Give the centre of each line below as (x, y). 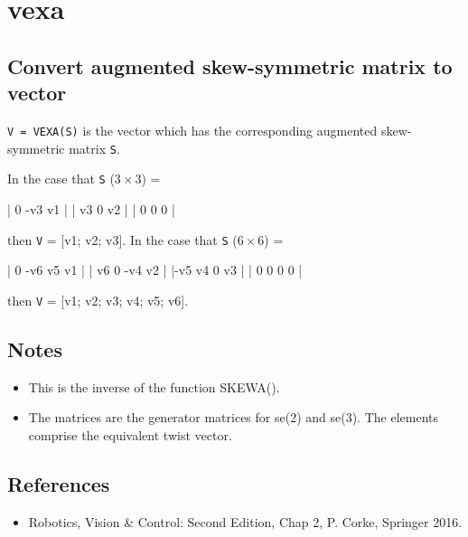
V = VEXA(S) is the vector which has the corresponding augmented (192, 130)
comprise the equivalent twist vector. (130, 434)
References (59, 483)
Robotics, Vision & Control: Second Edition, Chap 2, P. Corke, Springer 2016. (245, 521)
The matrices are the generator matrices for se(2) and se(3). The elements (233, 417)
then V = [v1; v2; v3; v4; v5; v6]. (98, 300)
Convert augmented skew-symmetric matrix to (230, 66)
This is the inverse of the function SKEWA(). (154, 386)
